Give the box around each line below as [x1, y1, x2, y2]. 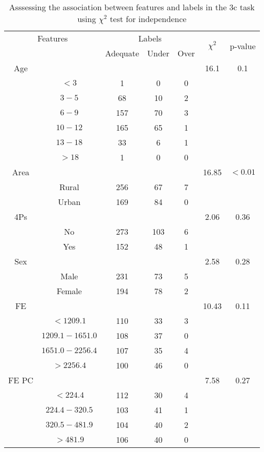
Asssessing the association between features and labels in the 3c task [9, 1, 255, 13]
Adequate [105, 47, 139, 59]
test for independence [109, 13, 187, 25]
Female [56, 285, 82, 297]
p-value [230, 39, 256, 52]
